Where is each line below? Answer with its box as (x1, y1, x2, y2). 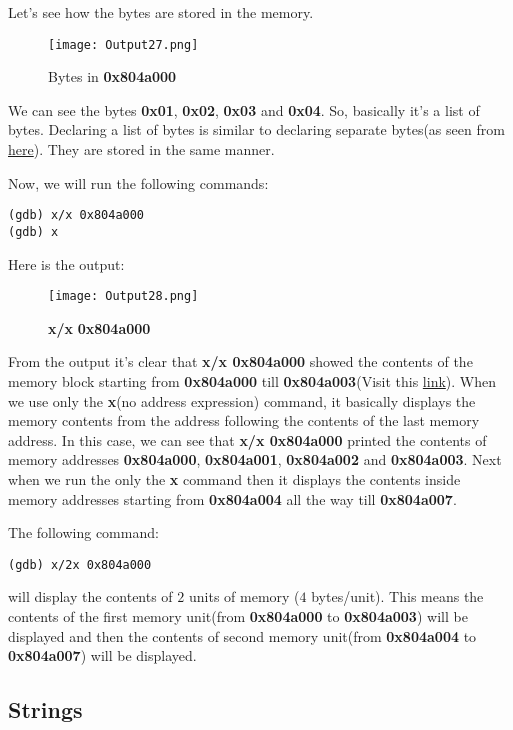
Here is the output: (8, 253, 125, 274)
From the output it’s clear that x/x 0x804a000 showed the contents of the (8, 351, 473, 372)
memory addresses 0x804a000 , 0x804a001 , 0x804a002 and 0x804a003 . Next (8, 449, 502, 470)
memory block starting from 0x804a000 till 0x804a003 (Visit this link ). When (8, 370, 496, 391)
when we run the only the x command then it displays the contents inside (8, 468, 461, 489)
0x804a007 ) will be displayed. (8, 645, 197, 666)
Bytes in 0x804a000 (48, 66, 177, 87)
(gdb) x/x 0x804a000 (8, 208, 145, 223)
